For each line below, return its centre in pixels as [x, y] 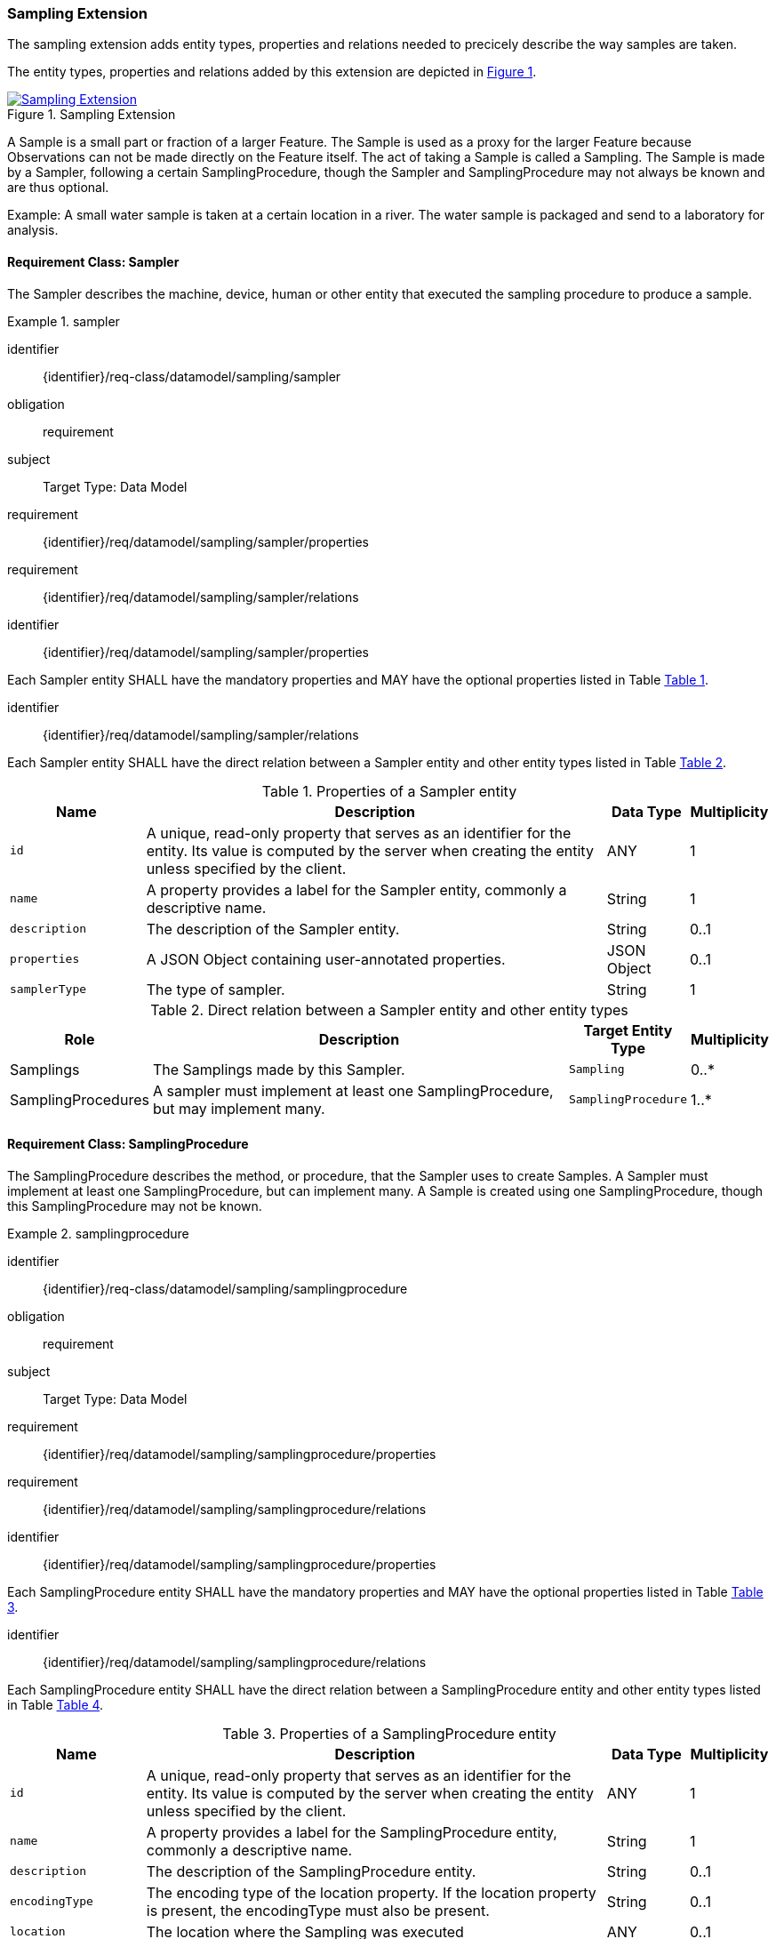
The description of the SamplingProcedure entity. [311, 1871]
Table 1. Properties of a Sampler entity [389, 791]
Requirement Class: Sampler [93, 261]
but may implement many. [239, 1108]
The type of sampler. [216, 989]
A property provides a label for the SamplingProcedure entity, [352, 1832]
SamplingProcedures [80, 1099]
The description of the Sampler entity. [273, 929]
